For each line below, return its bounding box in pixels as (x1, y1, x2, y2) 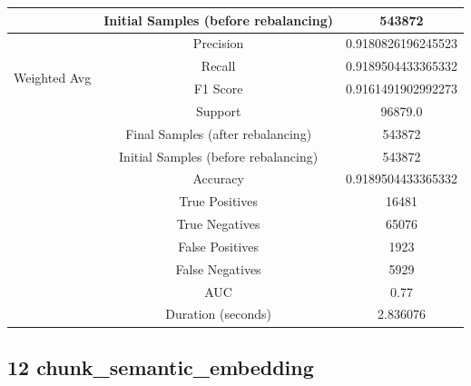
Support (195, 101, 241, 120)
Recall (201, 56, 236, 75)
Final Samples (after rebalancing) (125, 124, 312, 143)
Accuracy (192, 169, 244, 188)
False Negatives (175, 259, 261, 278)
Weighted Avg (14, 67, 92, 86)
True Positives (179, 192, 258, 211)
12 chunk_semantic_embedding (7, 352, 314, 381)
